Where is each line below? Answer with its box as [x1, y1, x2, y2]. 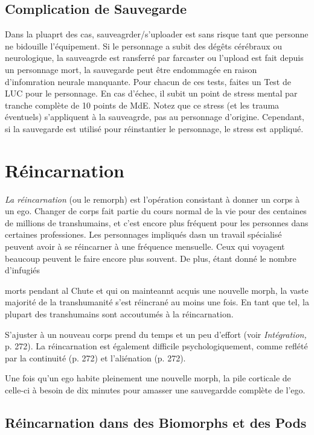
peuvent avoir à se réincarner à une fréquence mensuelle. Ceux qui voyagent [5, 240, 285, 253]
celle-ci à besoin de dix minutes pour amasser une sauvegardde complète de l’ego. [5, 383, 306, 396]
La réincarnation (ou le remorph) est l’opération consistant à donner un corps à [5, 192, 300, 205]
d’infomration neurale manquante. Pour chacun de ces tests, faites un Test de [5, 75, 291, 87]
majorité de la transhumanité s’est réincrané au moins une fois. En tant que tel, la [5, 296, 309, 308]
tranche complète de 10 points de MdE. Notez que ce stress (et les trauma [5, 98, 280, 111]
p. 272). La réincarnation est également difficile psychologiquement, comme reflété [5, 340, 308, 352]
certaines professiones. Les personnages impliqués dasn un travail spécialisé [5, 228, 282, 241]
